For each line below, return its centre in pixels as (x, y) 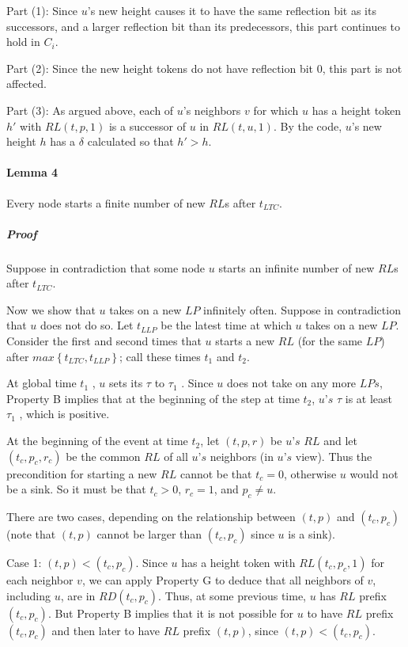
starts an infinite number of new (297, 267)
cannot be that (216, 473)
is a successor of (147, 126)
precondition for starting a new (82, 473)
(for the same (330, 341)
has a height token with (238, 563)
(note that (31, 534)
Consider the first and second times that (104, 341)
